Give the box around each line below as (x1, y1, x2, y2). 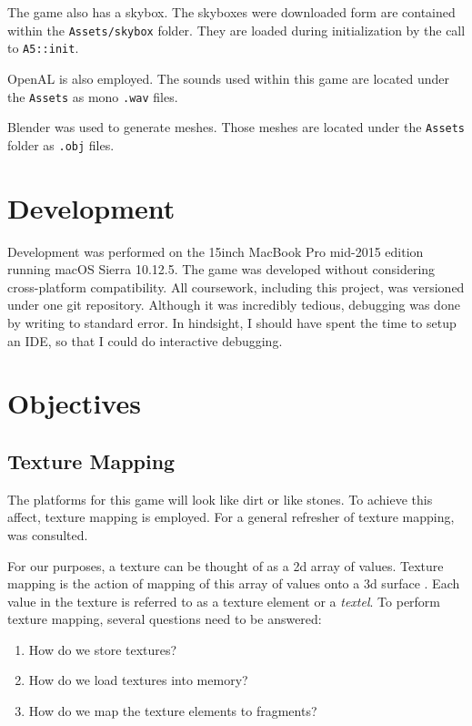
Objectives (7, 384, 141, 422)
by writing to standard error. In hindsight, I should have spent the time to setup (7, 312, 457, 332)
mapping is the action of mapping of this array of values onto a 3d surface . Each (7, 574, 460, 593)
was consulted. (7, 525, 88, 544)
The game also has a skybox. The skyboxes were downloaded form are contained (7, 3, 456, 21)
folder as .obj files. (7, 135, 115, 154)
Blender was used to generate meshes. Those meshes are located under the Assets (7, 118, 466, 137)
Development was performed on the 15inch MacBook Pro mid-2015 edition (7, 241, 424, 261)
